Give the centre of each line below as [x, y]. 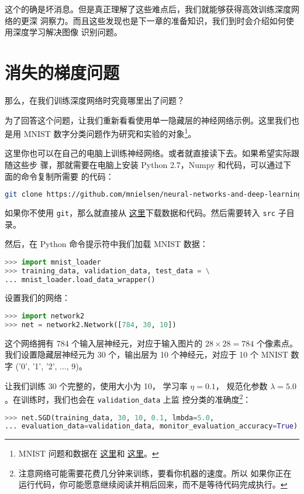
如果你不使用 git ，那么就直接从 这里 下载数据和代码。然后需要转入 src [140, 212]
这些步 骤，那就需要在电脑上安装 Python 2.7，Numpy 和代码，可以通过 [148, 164]
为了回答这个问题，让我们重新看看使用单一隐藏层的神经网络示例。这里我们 [148, 120]
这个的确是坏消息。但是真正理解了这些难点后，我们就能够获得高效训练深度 [148, 9]
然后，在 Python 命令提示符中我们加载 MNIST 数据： [106, 244]
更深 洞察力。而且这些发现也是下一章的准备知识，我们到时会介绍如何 [153, 20]
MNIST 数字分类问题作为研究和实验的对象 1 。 [110, 133]
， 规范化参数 [241, 385]
